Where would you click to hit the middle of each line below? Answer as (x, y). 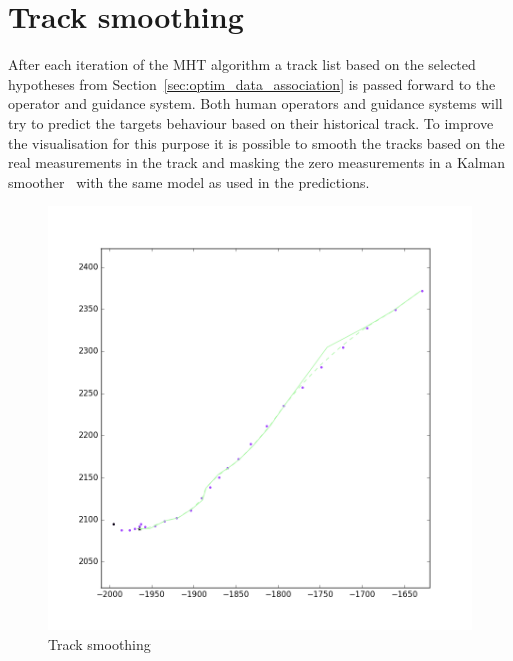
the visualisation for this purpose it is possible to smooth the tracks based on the (256, 142)
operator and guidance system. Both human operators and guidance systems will (255, 103)
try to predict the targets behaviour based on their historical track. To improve (251, 122)
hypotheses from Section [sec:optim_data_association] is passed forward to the (252, 83)
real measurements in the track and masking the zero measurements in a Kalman (257, 162)
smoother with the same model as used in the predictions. (189, 181)
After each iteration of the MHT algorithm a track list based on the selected (242, 64)
